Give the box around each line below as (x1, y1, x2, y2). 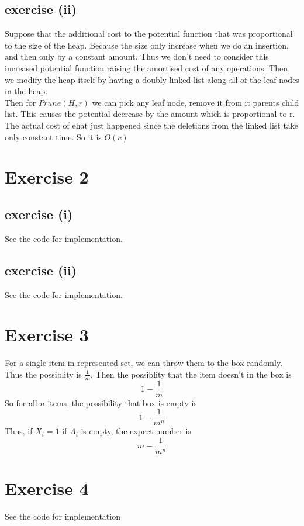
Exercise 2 (5, 165, 89, 189)
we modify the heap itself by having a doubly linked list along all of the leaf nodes (5, 73, 299, 85)
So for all (5, 396, 37, 409)
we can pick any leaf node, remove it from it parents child (92, 96, 299, 108)
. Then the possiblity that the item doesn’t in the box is (91, 368, 292, 380)
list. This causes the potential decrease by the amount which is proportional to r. (5, 108, 295, 120)
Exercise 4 (5, 476, 89, 500)
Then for (5, 96, 36, 108)
